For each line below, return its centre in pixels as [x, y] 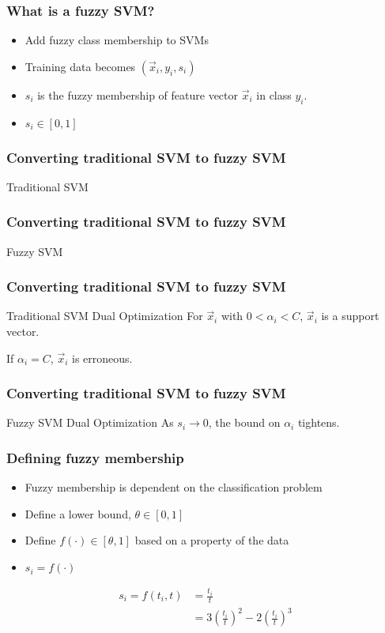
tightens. [319, 422]
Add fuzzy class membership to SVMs [117, 40]
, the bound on [244, 422]
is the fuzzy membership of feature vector [138, 94]
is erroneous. [102, 358]
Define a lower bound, [78, 513]
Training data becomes [80, 66]
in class [274, 94]
